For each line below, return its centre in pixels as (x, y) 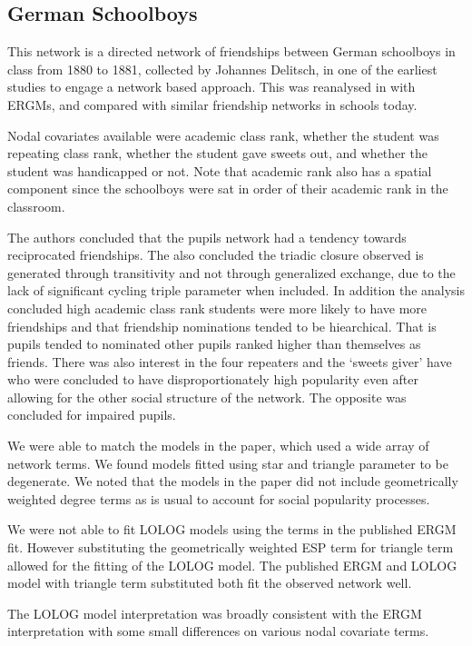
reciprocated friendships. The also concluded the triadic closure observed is (216, 255)
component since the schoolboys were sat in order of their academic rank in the (228, 189)
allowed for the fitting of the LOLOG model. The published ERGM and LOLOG (232, 565)
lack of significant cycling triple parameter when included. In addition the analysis (236, 290)
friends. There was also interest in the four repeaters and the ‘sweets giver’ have (230, 361)
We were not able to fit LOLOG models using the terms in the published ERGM (232, 529)
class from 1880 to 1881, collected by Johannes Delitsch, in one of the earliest (222, 69)
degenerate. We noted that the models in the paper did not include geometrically (233, 481)
